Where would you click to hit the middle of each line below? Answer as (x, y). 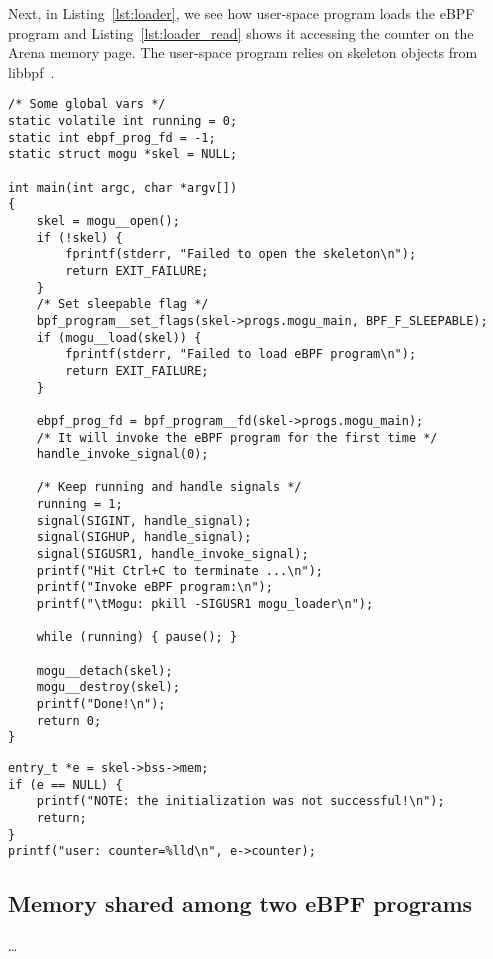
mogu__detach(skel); (104, 670)
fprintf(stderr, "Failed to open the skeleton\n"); (241, 254)
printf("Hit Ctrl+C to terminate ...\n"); (179, 570)
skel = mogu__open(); (108, 220)
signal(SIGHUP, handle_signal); (144, 537)
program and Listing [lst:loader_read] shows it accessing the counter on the (241, 32)
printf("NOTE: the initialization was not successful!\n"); (240, 801)
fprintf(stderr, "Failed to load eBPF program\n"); (241, 354)
